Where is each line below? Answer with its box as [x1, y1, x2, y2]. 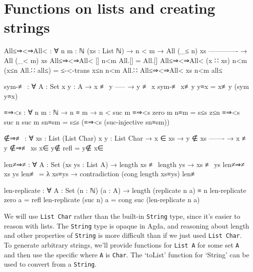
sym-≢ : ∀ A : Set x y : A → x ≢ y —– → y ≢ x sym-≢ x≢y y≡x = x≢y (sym [4, 81, 249, 91]
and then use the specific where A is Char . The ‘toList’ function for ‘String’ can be [4, 249, 250, 259]
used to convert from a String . [4, 259, 97, 269]
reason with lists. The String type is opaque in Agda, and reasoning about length [4, 220, 250, 230]
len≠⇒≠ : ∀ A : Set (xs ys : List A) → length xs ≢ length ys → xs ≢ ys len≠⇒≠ [4, 159, 245, 169]
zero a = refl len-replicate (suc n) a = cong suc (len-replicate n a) [4, 194, 200, 205]
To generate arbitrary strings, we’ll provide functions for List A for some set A [4, 240, 239, 250]
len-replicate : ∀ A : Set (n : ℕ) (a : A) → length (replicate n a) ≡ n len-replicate [4, 185, 247, 195]
